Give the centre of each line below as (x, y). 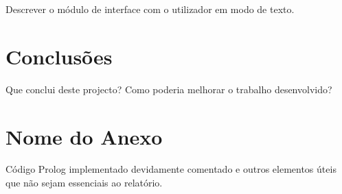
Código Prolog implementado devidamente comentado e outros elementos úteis (171, 169)
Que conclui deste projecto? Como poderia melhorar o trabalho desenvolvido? (169, 89)
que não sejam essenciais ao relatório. (84, 183)
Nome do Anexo (84, 136)
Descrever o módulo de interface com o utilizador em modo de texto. (150, 9)
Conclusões (59, 56)
